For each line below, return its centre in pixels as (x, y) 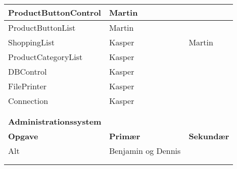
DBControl (28, 71)
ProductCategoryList (45, 57)
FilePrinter (28, 86)
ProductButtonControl (55, 12)
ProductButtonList (42, 27)
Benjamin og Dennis (145, 151)
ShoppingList (31, 42)
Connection (28, 101)
